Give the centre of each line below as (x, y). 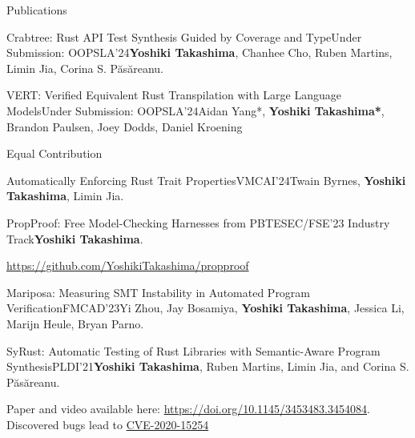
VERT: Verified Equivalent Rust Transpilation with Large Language (174, 95)
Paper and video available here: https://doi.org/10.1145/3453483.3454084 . (188, 409)
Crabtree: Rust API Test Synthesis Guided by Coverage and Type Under (184, 36)
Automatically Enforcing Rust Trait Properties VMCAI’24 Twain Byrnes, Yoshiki (206, 180)
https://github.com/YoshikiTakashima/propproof (128, 265)
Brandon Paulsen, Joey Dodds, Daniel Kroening (125, 126)
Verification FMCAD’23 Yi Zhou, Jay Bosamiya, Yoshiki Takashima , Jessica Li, (205, 308)
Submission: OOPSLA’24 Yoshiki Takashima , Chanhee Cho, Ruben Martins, (199, 52)
